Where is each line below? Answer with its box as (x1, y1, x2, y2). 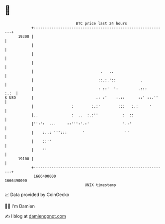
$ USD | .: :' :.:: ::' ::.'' (4, 95, 159, 100)
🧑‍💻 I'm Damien (4, 203, 35, 209)
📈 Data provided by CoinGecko (4, 192, 70, 198)
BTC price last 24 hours (76, 21, 127, 26)
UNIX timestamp (84, 182, 116, 188)
